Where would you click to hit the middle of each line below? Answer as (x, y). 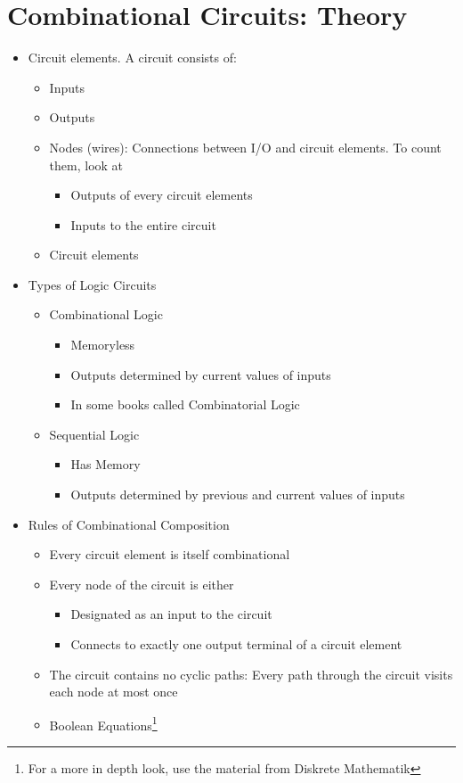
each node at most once (114, 692)
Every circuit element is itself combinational (170, 554)
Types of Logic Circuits (92, 284)
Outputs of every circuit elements (162, 195)
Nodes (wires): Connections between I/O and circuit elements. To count (245, 147)
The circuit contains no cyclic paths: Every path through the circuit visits (251, 674)
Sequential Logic (94, 434)
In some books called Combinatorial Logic (185, 404)
